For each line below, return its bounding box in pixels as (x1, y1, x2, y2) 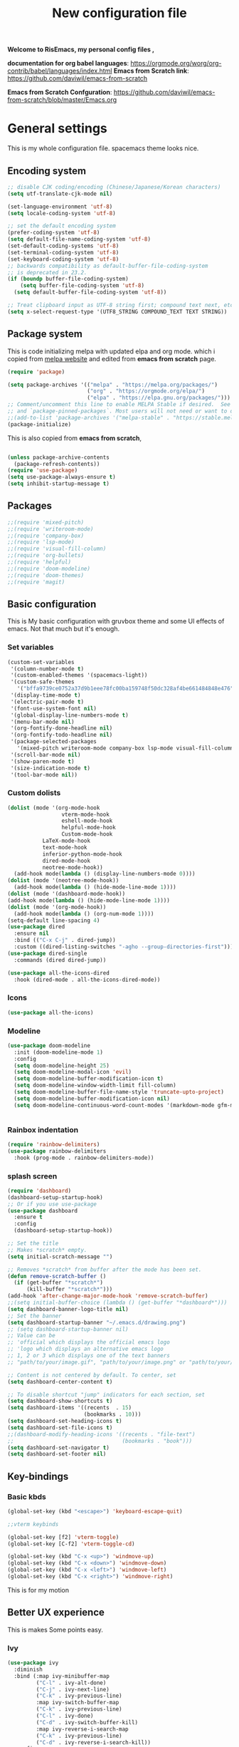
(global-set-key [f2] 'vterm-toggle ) (7, 1533, 119, 1540)
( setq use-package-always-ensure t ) (7, 474, 116, 481)
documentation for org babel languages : (7, 59, 129, 68)
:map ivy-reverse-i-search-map (36, 1726, 129, 1733)
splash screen (7, 1171, 58, 1181)
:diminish (14, 1666, 43, 1673)
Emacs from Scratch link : (113, 66, 190, 76)
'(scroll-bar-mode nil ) (10, 751, 81, 758)
